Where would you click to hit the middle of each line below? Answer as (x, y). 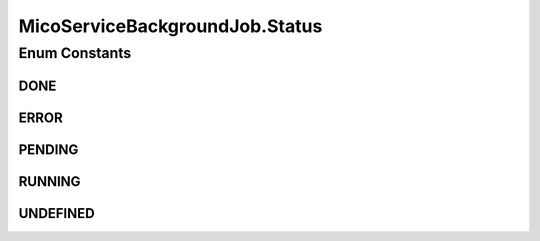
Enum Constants (75, 53)
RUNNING (49, 181)
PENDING (48, 149)
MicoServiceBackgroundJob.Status (170, 26)
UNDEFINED (56, 213)
